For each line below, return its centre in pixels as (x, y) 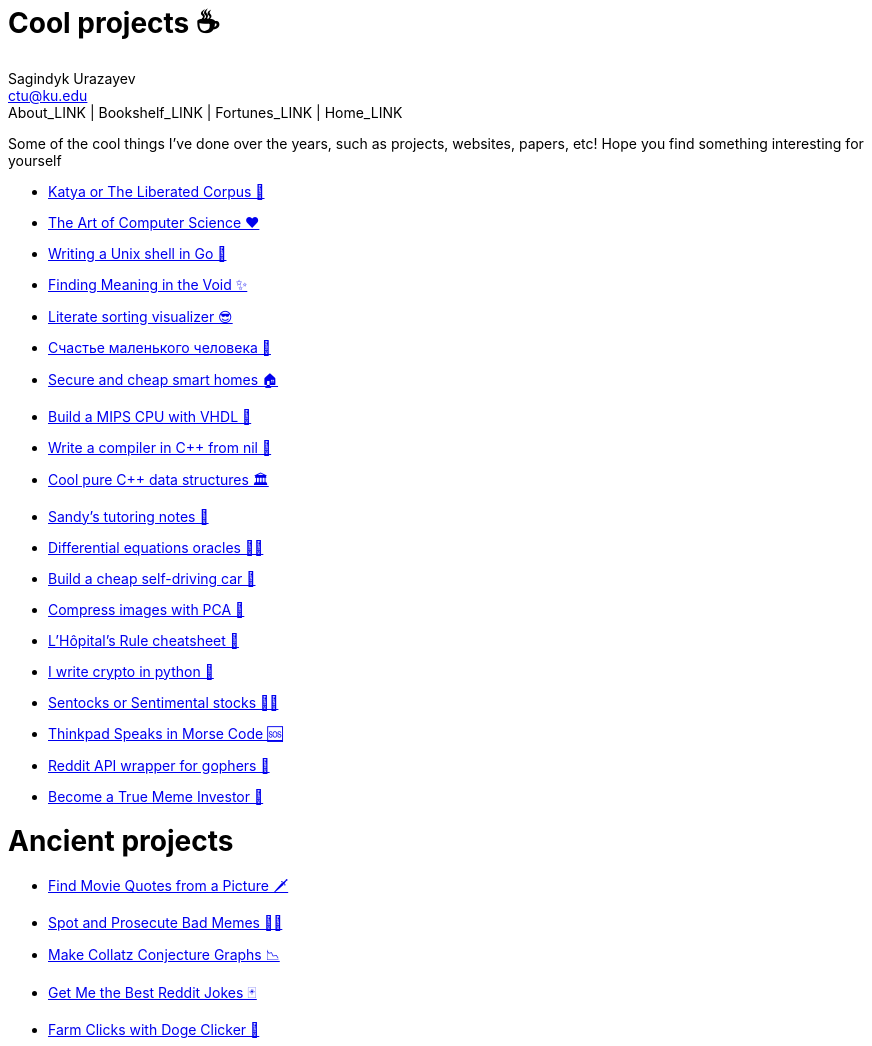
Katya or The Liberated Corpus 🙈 (156, 191)
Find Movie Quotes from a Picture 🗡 (168, 886)
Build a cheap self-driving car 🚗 (152, 578)
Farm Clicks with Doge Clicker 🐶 (154, 1030)
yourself (35, 160)
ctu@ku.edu (48, 95)
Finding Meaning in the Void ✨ (148, 284)
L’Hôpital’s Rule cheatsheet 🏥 (143, 640)
